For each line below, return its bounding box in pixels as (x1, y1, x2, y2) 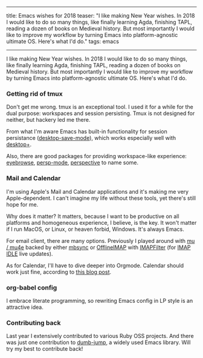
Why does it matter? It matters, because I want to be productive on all (6, 213, 179, 220)
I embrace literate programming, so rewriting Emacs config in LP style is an (6, 297, 193, 304)
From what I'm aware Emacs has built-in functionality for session (6, 128, 168, 135)
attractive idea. (6, 303, 43, 311)
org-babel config (6, 283, 57, 291)
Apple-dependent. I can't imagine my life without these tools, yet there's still (6, 194, 196, 202)
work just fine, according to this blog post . (6, 268, 112, 276)
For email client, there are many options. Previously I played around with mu (6, 237, 195, 244)
